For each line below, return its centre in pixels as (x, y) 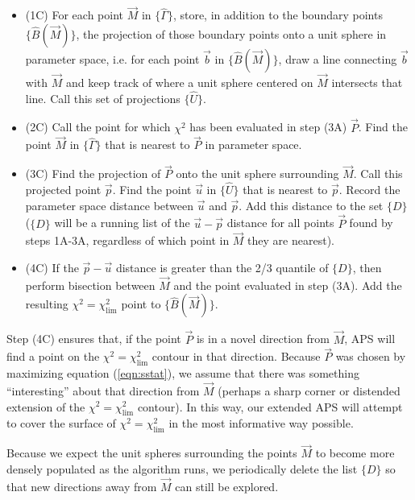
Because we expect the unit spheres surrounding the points (152, 453)
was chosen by (371, 356)
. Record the (369, 190)
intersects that (367, 83)
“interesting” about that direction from (103, 390)
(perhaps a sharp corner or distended (309, 390)
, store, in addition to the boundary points (278, 15)
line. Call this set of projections (103, 98)
